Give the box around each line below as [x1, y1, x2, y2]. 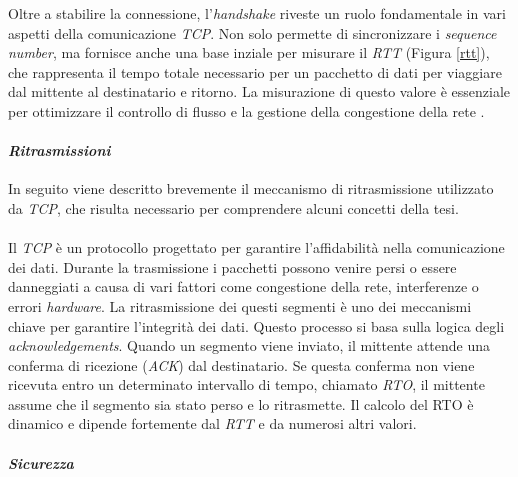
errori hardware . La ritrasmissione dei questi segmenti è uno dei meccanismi [8, 295, 472, 316]
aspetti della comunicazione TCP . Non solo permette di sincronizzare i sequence [8, 22, 497, 43]
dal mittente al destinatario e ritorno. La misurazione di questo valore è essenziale [8, 81, 511, 102]
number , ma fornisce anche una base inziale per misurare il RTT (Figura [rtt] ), [8, 42, 490, 63]
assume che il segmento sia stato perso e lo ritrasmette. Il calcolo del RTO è [8, 393, 474, 414]
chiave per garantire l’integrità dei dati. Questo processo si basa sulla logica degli [8, 315, 505, 336]
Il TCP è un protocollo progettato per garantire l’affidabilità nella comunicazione [8, 237, 505, 258]
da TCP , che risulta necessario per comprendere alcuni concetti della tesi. [8, 197, 459, 218]
